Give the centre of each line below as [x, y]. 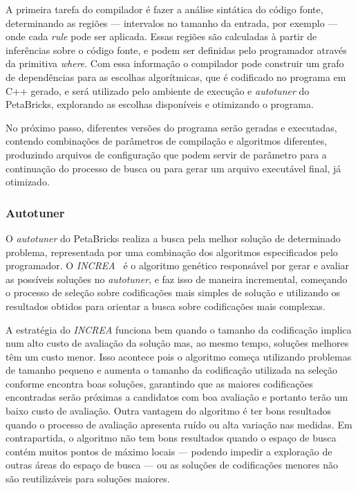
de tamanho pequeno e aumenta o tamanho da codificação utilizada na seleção [171, 370]
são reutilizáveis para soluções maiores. [88, 479]
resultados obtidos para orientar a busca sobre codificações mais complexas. [166, 306]
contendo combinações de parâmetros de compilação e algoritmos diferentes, [167, 141]
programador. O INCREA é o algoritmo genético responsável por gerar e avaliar [178, 265]
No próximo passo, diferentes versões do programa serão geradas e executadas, [171, 127]
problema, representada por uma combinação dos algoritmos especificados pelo [172, 252]
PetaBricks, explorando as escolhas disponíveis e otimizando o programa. [160, 104]
